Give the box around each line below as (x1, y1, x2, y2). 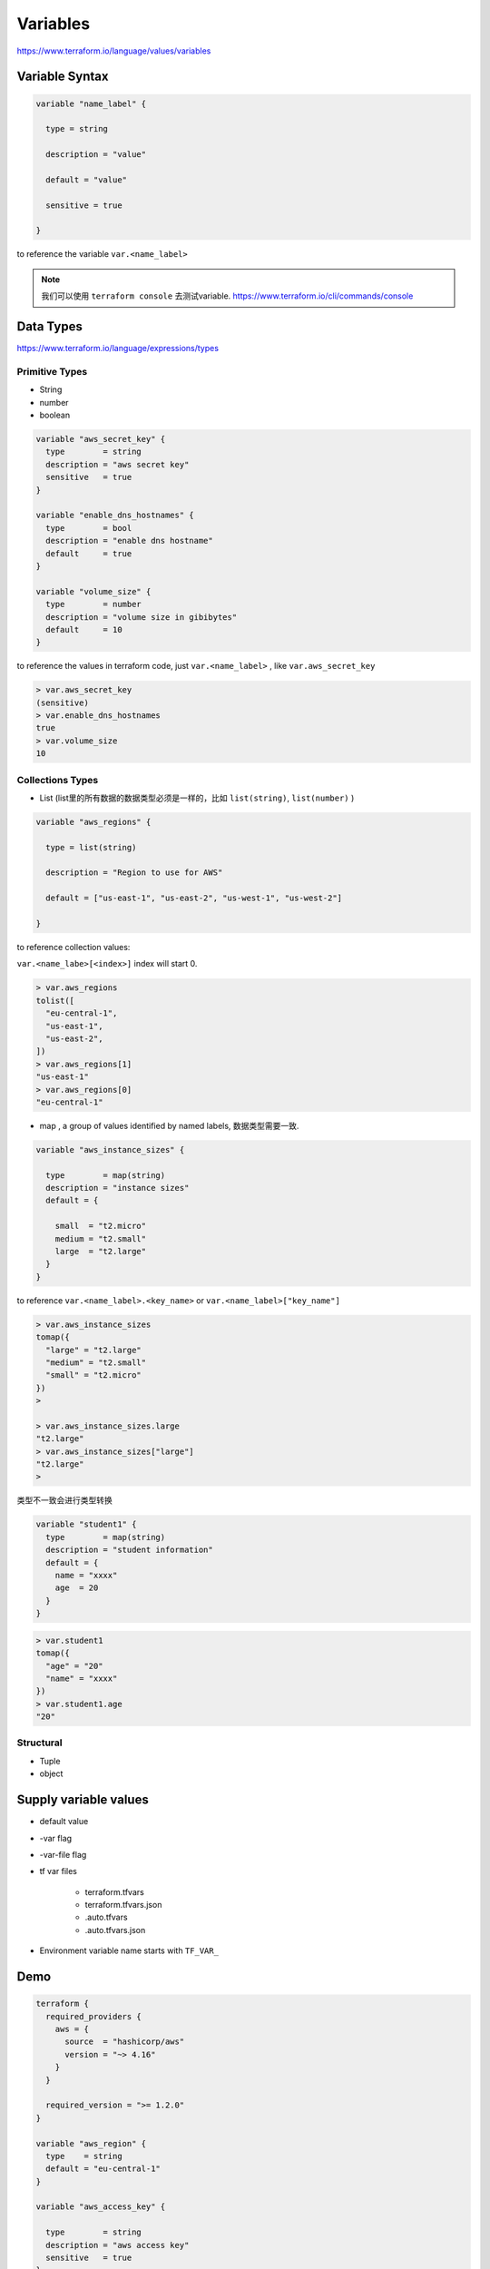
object (39, 1768, 64, 1779)
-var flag (39, 1832, 73, 1843)
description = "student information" (45, 1545, 213, 1556)
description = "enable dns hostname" (45, 535, 213, 546)
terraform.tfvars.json (84, 1900, 162, 1910)
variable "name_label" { (35, 98, 147, 109)
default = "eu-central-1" (45, 2164, 161, 2174)
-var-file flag (39, 1849, 87, 1860)
